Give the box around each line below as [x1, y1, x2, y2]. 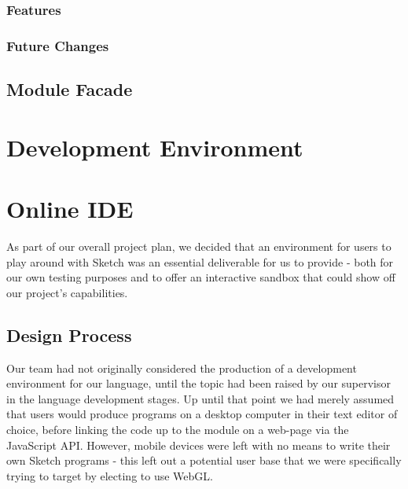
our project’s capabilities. [6, 284, 128, 300]
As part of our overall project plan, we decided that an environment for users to [6, 237, 391, 254]
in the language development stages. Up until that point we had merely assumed [6, 390, 395, 406]
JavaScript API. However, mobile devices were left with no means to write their [6, 436, 391, 453]
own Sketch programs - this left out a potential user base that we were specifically [6, 452, 402, 469]
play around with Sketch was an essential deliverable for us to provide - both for [6, 253, 394, 270]
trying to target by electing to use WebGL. [6, 467, 213, 483]
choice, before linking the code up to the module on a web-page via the [6, 421, 349, 437]
